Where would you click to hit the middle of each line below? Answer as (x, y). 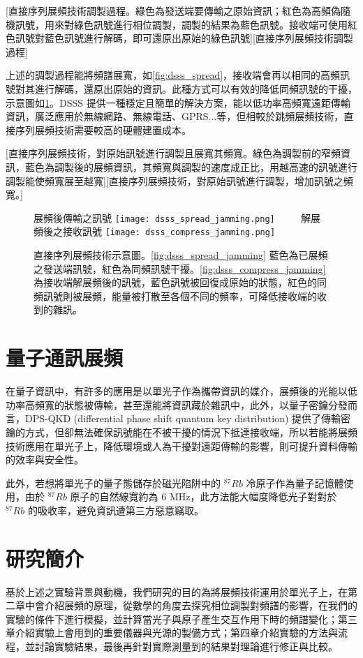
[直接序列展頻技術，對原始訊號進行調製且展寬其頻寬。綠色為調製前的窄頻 (173, 153)
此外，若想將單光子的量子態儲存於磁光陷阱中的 (113, 483)
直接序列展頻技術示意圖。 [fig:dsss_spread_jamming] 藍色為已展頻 (181, 255)
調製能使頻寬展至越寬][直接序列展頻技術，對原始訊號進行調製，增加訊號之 (175, 180)
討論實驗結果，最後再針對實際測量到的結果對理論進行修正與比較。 (186, 646)
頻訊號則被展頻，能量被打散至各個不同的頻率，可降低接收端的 (175, 296)
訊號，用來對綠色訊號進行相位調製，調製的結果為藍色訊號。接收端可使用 (181, 24)
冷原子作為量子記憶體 (295, 483)
